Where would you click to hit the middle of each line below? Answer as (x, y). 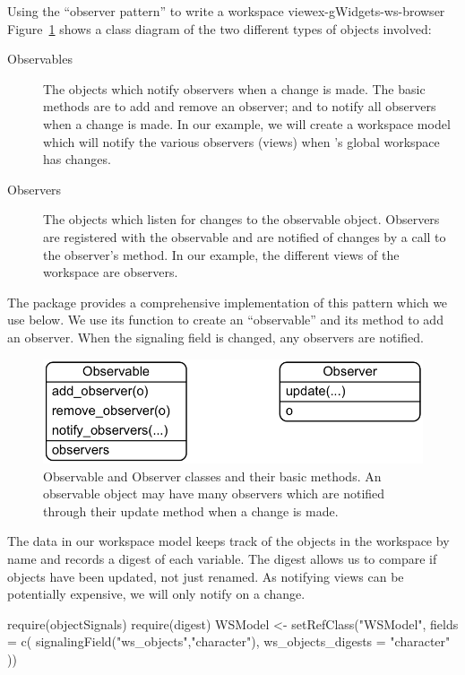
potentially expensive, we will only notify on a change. (156, 594)
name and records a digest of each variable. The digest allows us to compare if (222, 559)
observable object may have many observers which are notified (214, 493)
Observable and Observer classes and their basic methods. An (212, 476)
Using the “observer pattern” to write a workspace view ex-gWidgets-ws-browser (226, 11)
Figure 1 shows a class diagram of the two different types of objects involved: (220, 28)
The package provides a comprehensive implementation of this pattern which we (228, 302)
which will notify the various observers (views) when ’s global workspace (241, 141)
